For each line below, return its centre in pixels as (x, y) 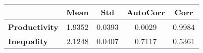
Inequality (28, 41)
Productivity (33, 27)
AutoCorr (146, 12)
